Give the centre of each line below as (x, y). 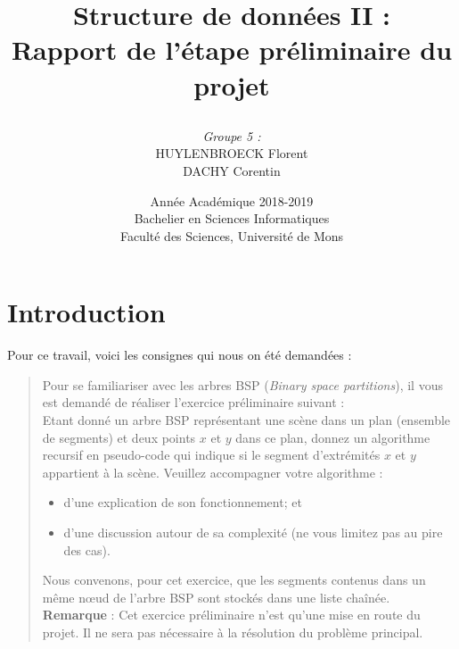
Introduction (86, 312)
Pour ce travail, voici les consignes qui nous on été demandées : (180, 355)
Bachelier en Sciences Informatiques (232, 218)
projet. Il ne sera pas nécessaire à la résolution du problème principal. (233, 632)
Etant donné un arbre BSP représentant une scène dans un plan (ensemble (246, 420)
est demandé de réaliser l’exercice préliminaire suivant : (193, 402)
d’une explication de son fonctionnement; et (183, 502)
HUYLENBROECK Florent (232, 153)
